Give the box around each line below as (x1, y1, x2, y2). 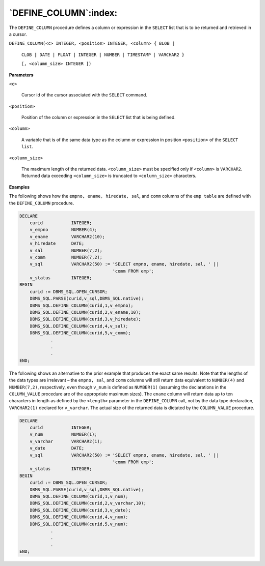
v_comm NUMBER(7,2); (29, 254, 103, 260)
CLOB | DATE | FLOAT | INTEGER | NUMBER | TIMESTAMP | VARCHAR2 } (21, 52, 185, 58)
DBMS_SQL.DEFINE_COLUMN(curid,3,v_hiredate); (29, 316, 141, 322)
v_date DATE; (29, 446, 84, 451)
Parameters (9, 72, 34, 78)
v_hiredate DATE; (29, 241, 84, 246)
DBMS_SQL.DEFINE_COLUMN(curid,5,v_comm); (29, 330, 131, 336)
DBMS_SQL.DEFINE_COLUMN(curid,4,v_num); (29, 514, 129, 520)
